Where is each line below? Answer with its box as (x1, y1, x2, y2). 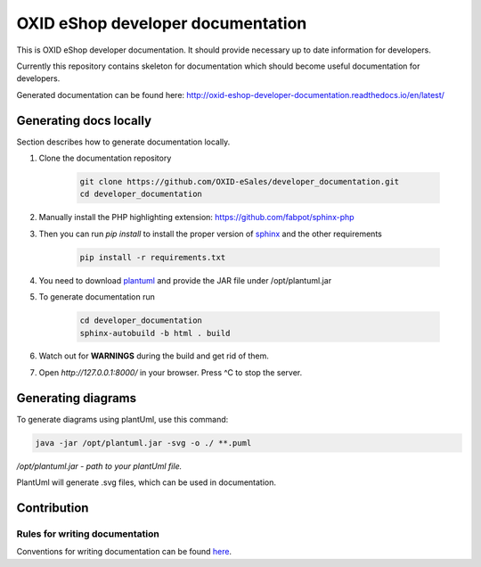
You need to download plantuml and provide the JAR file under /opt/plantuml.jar (38, 275, 332, 285)
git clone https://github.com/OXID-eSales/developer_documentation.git (79, 177, 400, 186)
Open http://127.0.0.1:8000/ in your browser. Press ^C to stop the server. (38, 366, 303, 378)
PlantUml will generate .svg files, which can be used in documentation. (16, 477, 276, 488)
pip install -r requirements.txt (79, 252, 226, 262)
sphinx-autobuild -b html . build (79, 328, 231, 338)
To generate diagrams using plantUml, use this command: (16, 414, 229, 424)
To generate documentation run (38, 292, 155, 302)
